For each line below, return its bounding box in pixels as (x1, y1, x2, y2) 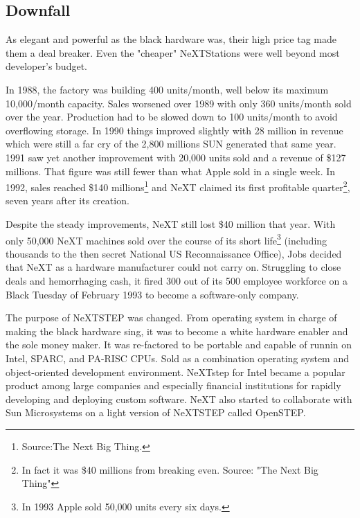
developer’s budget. (6, 59, 87, 73)
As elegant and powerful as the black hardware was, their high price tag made (6, 32, 336, 46)
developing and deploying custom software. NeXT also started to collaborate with (6, 391, 352, 406)
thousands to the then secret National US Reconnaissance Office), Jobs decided (6, 246, 342, 260)
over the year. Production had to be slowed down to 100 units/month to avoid (6, 109, 338, 124)
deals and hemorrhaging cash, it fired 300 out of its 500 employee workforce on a (6, 274, 348, 288)
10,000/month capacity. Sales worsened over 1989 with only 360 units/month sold (6, 96, 352, 110)
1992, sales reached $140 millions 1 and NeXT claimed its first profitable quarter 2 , (6, 178, 350, 194)
